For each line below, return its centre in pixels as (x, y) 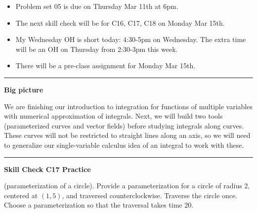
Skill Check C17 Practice (47, 169)
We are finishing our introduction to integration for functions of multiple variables (128, 106)
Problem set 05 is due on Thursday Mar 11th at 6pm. (97, 6)
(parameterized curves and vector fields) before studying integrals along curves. (124, 125)
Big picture (24, 89)
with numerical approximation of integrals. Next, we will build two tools (113, 116)
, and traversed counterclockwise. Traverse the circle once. (150, 195)
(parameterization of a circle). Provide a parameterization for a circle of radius (123, 186)
